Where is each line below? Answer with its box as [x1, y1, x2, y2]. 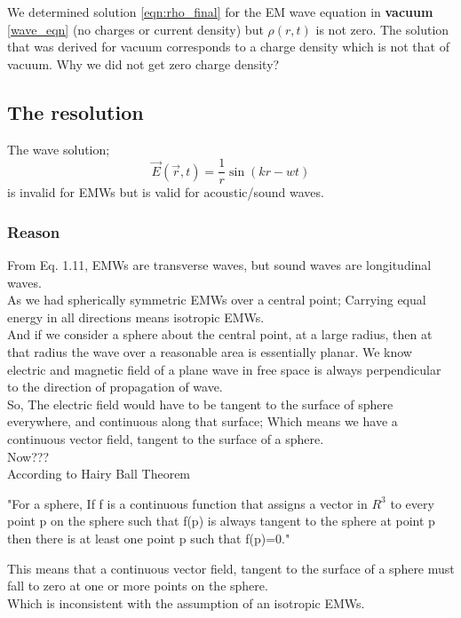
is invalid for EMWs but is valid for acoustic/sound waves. [7, 183, 324, 202]
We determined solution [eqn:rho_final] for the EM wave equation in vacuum [7, 3, 433, 20]
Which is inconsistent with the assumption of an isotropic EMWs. [7, 593, 365, 612]
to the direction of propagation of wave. [7, 377, 223, 396]
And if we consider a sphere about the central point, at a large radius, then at [7, 325, 433, 344]
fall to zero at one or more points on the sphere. [7, 576, 268, 595]
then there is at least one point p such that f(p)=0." [7, 528, 290, 547]
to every [390, 494, 434, 512]
